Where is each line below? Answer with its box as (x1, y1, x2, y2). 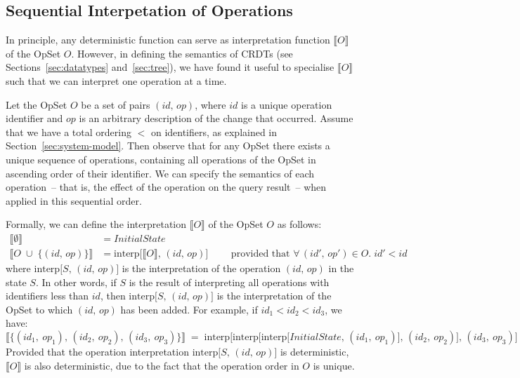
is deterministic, (280, 344, 349, 358)
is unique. (313, 358, 355, 372)
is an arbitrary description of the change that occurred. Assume (79, 111, 353, 126)
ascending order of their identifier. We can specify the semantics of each (6, 166, 315, 180)
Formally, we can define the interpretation (6, 217, 186, 231)
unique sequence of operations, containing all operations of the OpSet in (6, 151, 316, 166)
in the (328, 260, 354, 275)
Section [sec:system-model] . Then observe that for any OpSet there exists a (6, 138, 330, 153)
